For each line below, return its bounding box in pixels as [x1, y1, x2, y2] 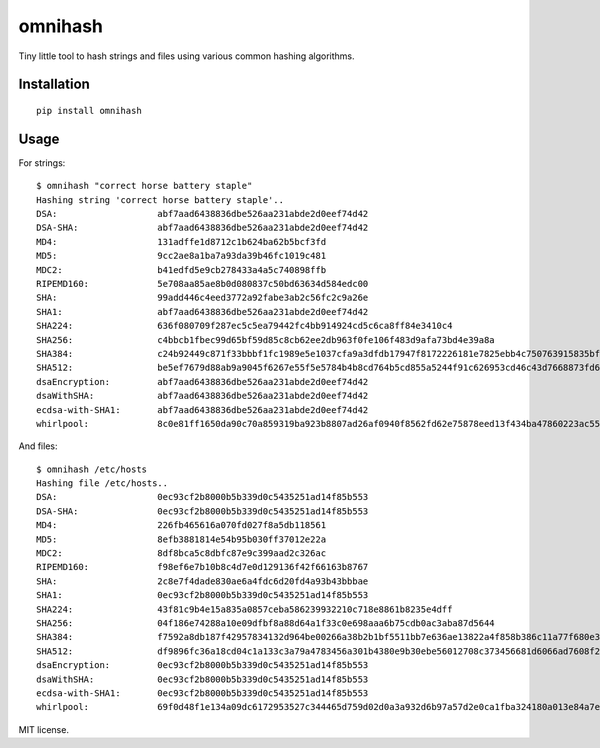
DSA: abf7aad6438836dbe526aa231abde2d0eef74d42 [36, 208, 369, 220]
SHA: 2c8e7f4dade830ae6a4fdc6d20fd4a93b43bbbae [36, 575, 369, 587]
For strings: [18, 156, 66, 169]
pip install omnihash [36, 105, 142, 116]
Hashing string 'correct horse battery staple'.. [36, 194, 285, 205]
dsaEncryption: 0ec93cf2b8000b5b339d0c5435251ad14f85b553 [36, 660, 369, 671]
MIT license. [18, 723, 70, 735]
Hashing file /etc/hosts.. [36, 478, 169, 489]
